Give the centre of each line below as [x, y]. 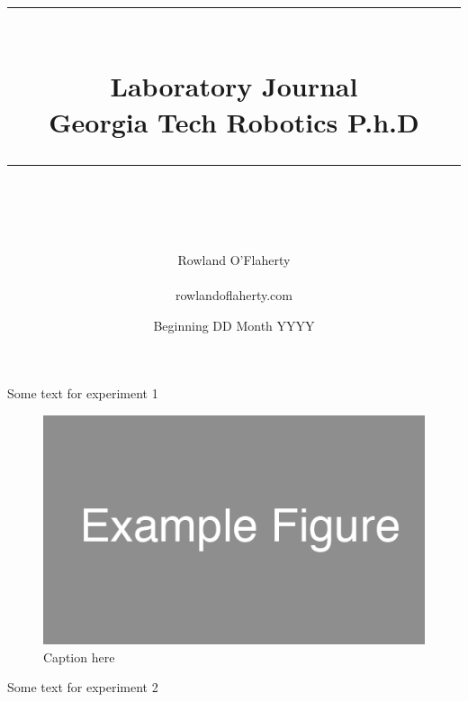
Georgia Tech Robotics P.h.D [234, 121]
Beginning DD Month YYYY [234, 325]
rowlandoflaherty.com [234, 295]
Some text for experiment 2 [83, 687]
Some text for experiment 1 [83, 393]
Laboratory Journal [234, 86]
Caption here [79, 656]
